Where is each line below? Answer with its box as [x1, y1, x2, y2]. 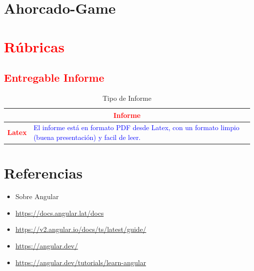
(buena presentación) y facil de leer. [33, 132, 141, 142]
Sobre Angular [15, 191, 59, 202]
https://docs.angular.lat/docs [15, 207, 104, 218]
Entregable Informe [4, 70, 105, 85]
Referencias [4, 163, 83, 183]
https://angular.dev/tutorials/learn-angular [15, 257, 146, 267]
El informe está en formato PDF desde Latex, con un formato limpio [33, 122, 239, 133]
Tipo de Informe [103, 92, 151, 103]
